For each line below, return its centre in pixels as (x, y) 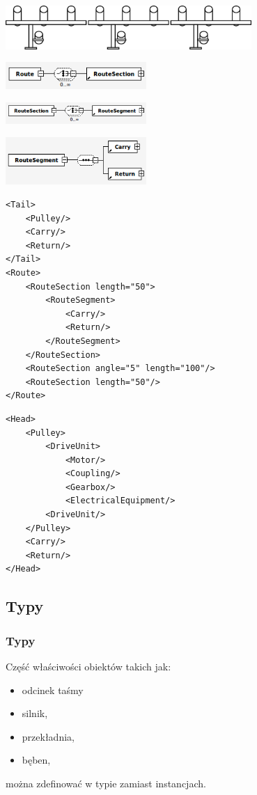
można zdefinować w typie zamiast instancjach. (106, 784)
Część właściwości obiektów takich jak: (88, 667)
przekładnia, (48, 736)
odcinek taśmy (53, 690)
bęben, (36, 760)
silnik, (35, 713)
